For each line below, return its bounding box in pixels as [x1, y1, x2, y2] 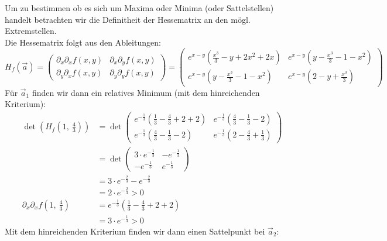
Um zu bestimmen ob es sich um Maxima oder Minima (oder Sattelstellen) [5, 2, 274, 13]
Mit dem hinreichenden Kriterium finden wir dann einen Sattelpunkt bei [5, 225, 265, 237]
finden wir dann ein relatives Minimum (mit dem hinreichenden [32, 86, 260, 98]
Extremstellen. [5, 25, 57, 37]
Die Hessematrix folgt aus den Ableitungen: [5, 36, 161, 48]
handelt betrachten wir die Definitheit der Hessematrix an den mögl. [5, 13, 251, 25]
